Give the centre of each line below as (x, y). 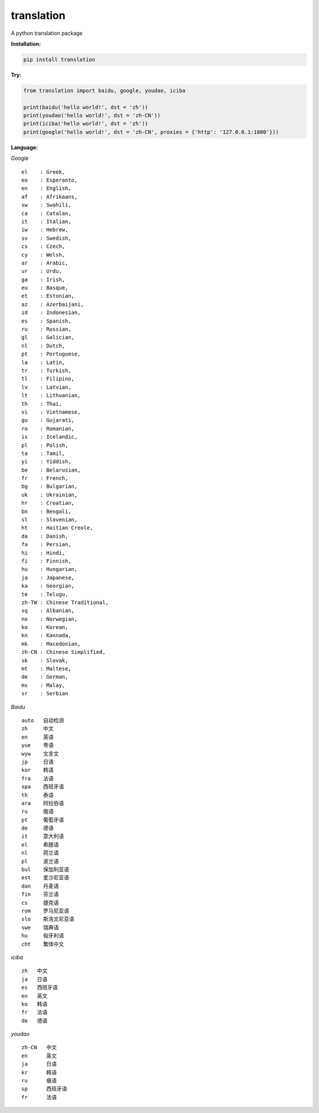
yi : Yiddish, (46, 462)
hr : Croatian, (48, 503)
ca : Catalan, (46, 213)
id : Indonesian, (51, 313)
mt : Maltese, (46, 669)
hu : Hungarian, (50, 569)
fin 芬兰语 (40, 894)
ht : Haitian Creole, (57, 528)
